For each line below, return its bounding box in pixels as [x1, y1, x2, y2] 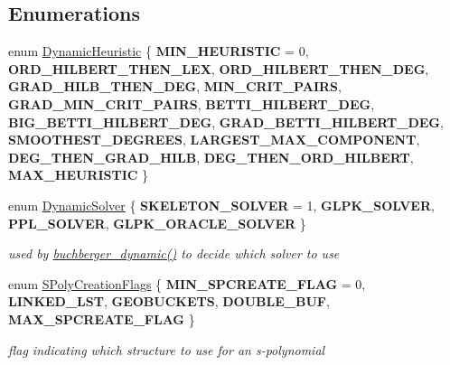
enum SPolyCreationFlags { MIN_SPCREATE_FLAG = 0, [8, 274, 366, 293]
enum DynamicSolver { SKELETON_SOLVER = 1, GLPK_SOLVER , [8, 195, 435, 214]
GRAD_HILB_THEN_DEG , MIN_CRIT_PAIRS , [8, 77, 342, 96]
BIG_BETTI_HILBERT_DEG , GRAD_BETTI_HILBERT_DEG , [8, 112, 444, 131]
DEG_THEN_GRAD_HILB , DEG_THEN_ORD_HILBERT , [8, 147, 414, 166]
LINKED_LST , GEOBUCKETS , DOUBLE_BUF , [8, 292, 330, 311]
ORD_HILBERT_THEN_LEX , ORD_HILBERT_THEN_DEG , [8, 59, 429, 78]
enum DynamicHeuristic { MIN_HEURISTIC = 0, [8, 42, 309, 61]
